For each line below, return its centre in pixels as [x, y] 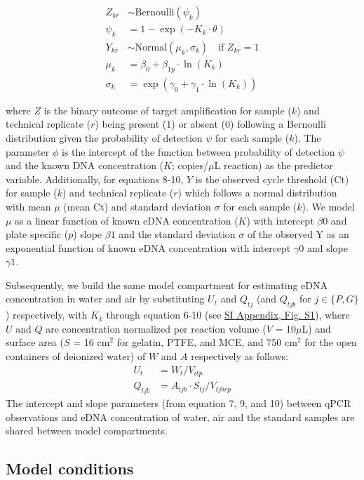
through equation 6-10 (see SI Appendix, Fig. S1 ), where [228, 315]
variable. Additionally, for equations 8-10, [95, 179]
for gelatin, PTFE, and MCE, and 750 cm [207, 342]
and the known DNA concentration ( [85, 165]
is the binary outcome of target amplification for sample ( [168, 110]
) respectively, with [47, 315]
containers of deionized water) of [76, 356]
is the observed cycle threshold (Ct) [272, 179]
